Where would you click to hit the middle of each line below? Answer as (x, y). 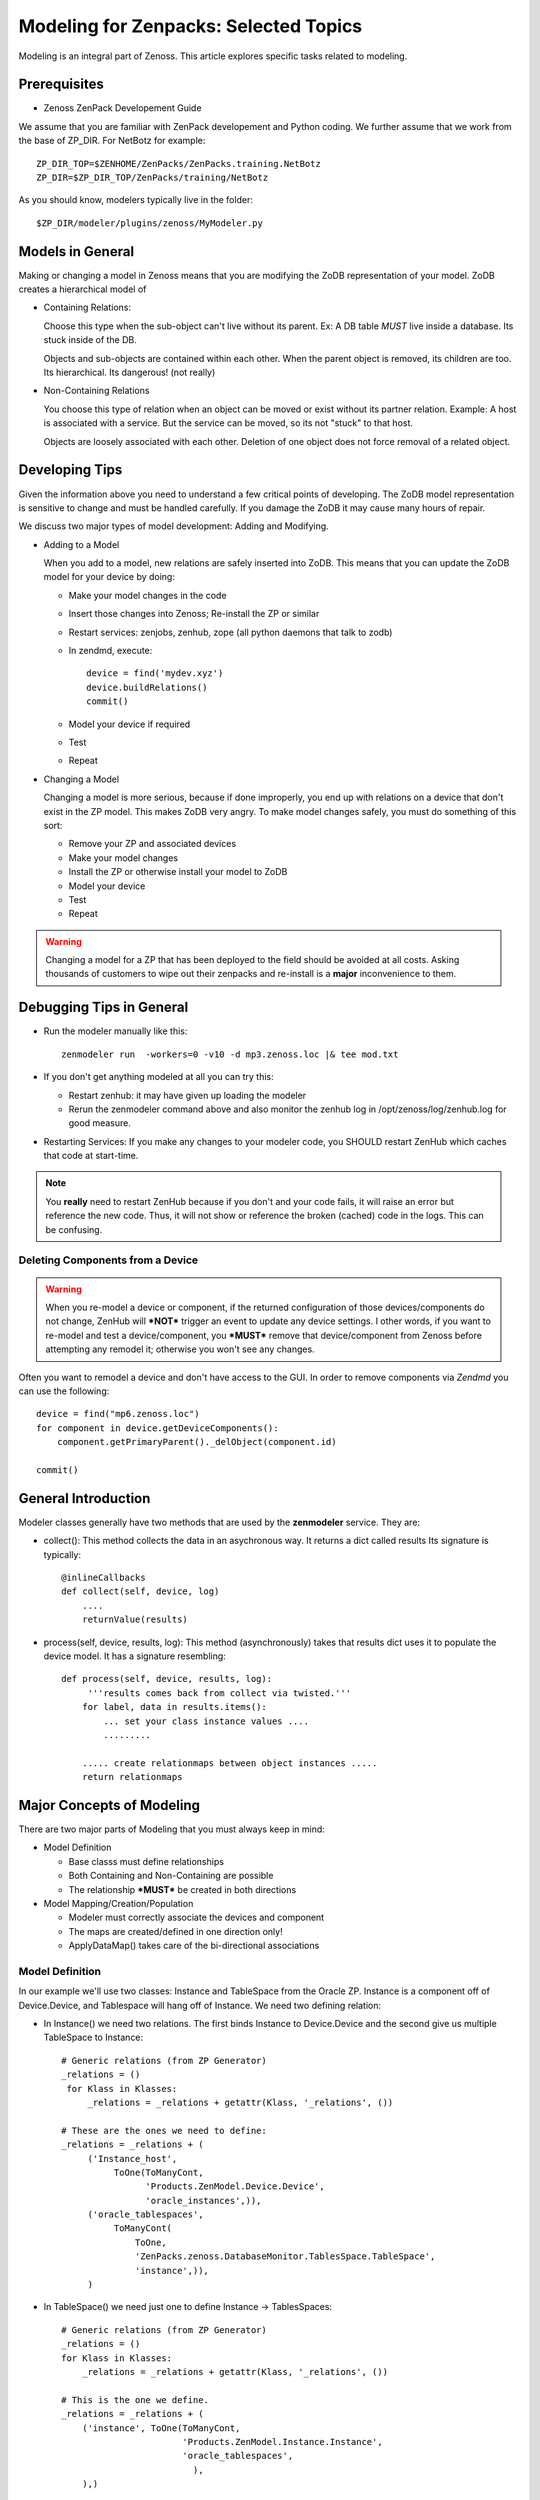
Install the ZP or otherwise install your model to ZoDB (178, 872)
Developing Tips (70, 470)
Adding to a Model (81, 544)
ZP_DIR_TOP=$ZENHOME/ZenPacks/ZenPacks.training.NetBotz (179, 163)
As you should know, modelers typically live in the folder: (136, 200)
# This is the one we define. (135, 2399)
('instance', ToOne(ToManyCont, (161, 2428)
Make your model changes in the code (147, 595)
